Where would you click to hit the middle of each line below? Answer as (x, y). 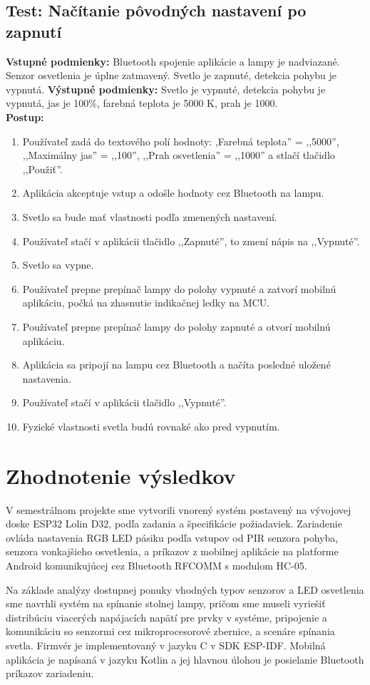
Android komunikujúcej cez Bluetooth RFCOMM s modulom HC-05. (156, 565)
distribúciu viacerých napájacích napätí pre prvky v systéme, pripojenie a (166, 617)
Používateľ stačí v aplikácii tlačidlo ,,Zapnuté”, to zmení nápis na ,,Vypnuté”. (191, 241)
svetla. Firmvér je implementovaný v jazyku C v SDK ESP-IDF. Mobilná (166, 645)
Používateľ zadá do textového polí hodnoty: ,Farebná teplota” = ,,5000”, (181, 141)
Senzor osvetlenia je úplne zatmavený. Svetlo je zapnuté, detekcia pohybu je (171, 75)
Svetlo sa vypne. (58, 265)
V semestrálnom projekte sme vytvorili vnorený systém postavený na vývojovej (179, 509)
